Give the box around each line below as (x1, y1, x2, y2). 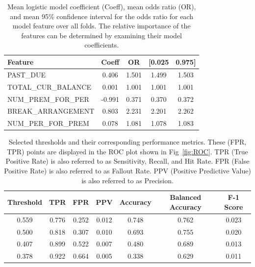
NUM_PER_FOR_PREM (7, 118, 89, 128)
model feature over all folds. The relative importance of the (12, 21, 191, 31)
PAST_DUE (7, 69, 46, 79)
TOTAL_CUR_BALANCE (7, 81, 91, 92)
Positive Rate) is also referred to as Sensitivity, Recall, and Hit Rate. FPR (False (5, 156, 250, 166)
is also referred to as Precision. (81, 175, 174, 185)
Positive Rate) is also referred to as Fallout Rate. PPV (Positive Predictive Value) (4, 166, 251, 176)
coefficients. (84, 40, 119, 50)
